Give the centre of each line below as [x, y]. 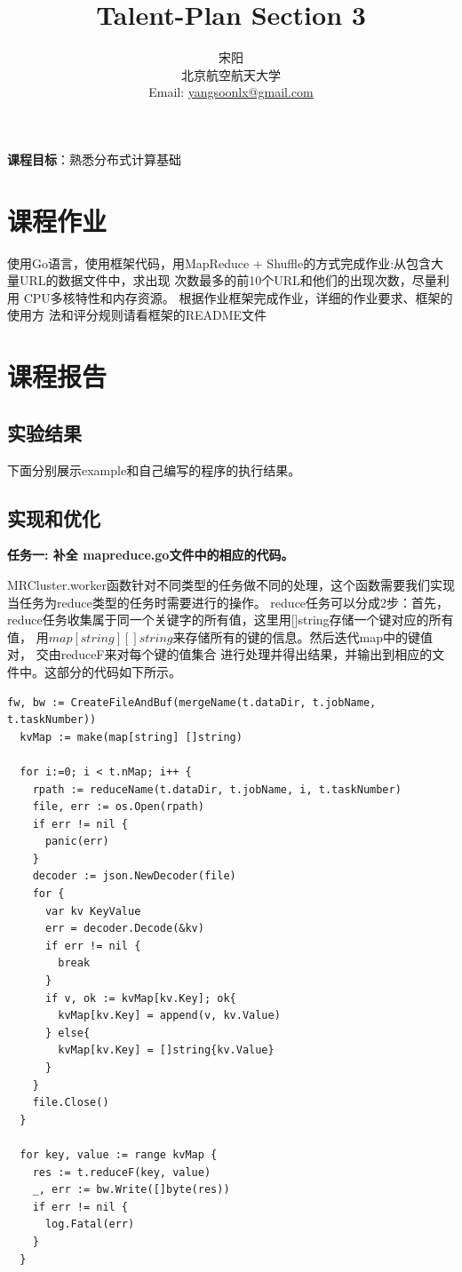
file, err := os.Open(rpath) [118, 807]
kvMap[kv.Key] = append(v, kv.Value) [169, 1016]
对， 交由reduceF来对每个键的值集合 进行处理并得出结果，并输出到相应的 [220, 654]
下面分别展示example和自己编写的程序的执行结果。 [154, 469]
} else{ [68, 1033]
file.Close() [71, 1103]
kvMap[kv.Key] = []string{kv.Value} [166, 1050]
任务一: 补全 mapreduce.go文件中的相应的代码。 [151, 555]
